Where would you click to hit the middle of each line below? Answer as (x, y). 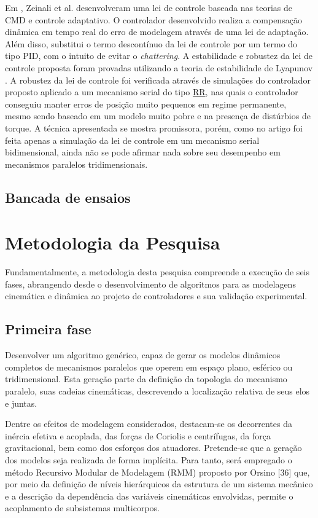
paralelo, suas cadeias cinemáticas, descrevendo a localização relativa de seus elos (157, 390)
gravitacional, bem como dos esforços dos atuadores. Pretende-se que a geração (153, 448)
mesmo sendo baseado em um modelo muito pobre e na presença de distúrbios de (158, 116)
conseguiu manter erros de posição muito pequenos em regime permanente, (146, 104)
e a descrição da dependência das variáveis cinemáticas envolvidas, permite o (149, 496)
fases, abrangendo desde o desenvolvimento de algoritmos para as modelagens (150, 284)
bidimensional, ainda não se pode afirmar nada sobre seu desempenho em (143, 152)
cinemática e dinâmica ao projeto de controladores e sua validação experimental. (156, 296)
